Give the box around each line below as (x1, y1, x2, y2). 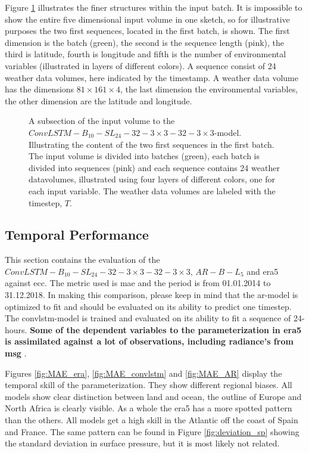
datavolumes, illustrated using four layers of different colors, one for (29, 173, 276, 185)
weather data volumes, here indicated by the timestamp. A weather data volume (5, 71, 298, 83)
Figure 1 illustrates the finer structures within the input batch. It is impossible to (5, 1, 302, 13)
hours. (5, 323, 27, 336)
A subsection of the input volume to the (29, 114, 175, 127)
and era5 (246, 265, 279, 277)
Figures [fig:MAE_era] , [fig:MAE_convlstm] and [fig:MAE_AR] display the (5, 367, 282, 379)
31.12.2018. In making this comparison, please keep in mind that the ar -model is (5, 288, 298, 301)
